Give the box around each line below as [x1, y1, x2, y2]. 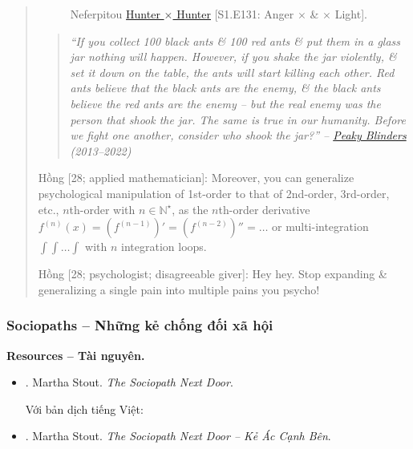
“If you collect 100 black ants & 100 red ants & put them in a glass [70, 32, 401, 49]
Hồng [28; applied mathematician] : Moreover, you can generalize [38, 169, 354, 186]
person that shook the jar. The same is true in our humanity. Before [70, 111, 406, 127]
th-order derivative [218, 200, 310, 217]
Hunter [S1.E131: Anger [176, 6, 294, 22]
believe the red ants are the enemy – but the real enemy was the [70, 95, 381, 111]
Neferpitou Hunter [70, 6, 160, 22]
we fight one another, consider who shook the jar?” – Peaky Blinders [70, 127, 407, 144]
